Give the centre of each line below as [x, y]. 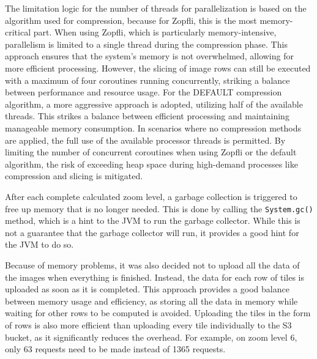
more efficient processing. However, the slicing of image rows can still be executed [158, 68]
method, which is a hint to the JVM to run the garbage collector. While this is [153, 220]
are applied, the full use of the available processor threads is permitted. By [145, 140]
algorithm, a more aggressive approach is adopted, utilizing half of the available [154, 104]
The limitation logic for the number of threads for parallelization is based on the [156, 8]
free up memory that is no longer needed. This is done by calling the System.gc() [159, 208]
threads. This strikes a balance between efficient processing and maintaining [147, 116]
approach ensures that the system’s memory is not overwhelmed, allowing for [149, 56]
